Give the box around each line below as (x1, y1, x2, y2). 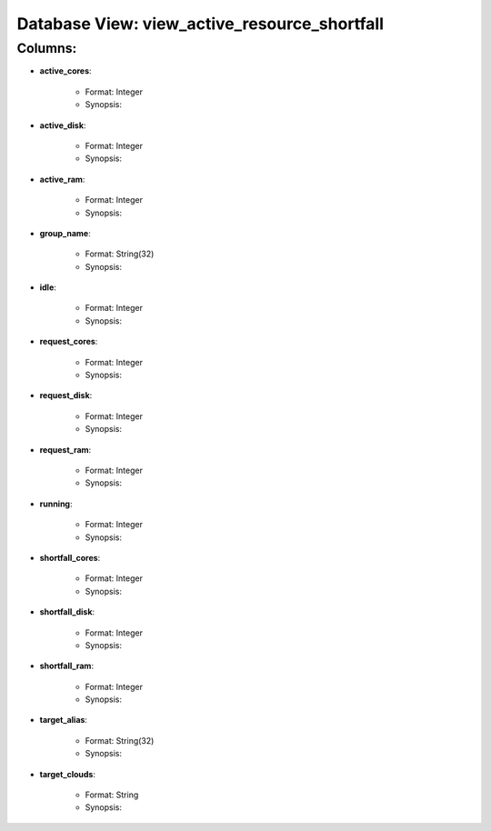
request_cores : (39, 336, 98, 347)
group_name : (39, 227, 91, 238)
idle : (39, 282, 56, 293)
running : (39, 498, 73, 509)
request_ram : (39, 444, 92, 455)
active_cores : (39, 65, 92, 76)
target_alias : (39, 715, 88, 726)
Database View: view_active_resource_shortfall (16, 14, 384, 34)
